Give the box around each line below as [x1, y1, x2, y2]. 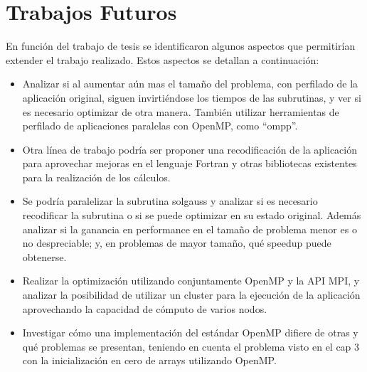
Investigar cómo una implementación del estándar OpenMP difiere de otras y [22, 325, 358, 340]
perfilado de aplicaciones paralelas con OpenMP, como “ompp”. [22, 118, 298, 133]
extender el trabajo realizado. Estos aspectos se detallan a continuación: [6, 52, 319, 67]
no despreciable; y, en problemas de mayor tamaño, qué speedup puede [22, 235, 331, 250]
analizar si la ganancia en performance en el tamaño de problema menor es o [22, 221, 357, 236]
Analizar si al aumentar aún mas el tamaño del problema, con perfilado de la [22, 76, 358, 91]
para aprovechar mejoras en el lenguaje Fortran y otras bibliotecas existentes [22, 156, 357, 171]
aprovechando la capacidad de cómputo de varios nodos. [22, 301, 267, 316]
